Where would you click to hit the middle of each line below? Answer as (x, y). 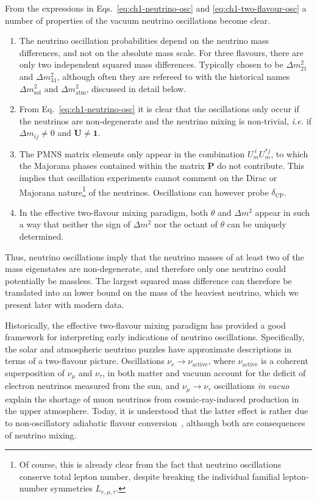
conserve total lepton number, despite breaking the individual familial (150, 476)
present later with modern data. (65, 304)
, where (222, 361)
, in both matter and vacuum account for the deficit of (204, 372)
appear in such (283, 212)
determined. (41, 236)
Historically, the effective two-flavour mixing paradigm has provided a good (145, 325)
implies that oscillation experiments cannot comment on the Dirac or (148, 177)
